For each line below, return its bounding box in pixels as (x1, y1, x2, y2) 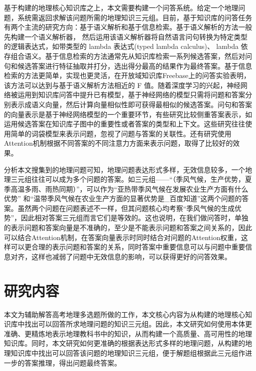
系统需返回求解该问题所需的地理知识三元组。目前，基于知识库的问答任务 (17, 12, 252, 22)
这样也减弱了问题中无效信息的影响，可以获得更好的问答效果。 (31, 251, 231, 261)
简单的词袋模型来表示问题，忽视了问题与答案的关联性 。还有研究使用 (10, 128, 231, 138)
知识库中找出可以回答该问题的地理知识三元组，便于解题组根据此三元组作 (10, 347, 245, 358)
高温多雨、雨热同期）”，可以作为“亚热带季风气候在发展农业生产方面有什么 (10, 183, 249, 194)
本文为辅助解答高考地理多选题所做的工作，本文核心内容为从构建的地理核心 (4, 309, 245, 319)
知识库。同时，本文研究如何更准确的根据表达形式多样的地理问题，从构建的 (4, 338, 245, 348)
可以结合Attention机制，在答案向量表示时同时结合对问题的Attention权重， (4, 232, 241, 242)
